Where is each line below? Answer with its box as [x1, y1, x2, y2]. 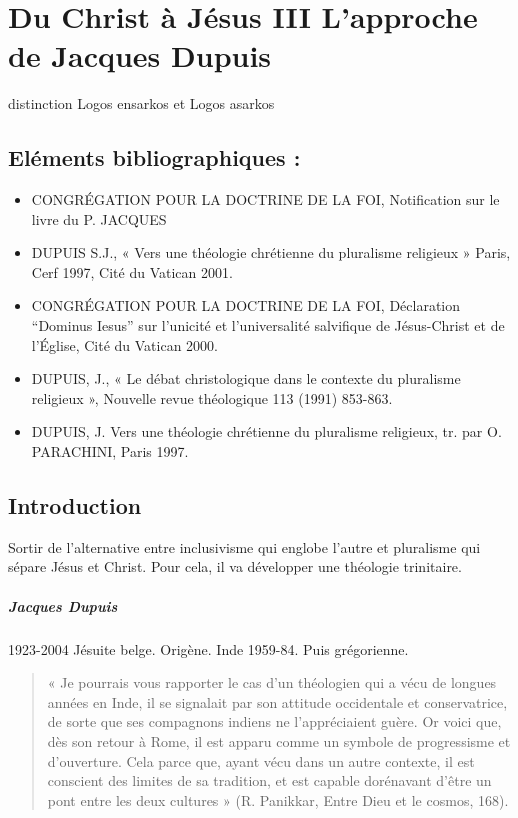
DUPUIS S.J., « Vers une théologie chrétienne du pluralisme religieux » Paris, [31, 242, 511, 263]
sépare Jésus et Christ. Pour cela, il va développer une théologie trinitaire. [8, 556, 462, 577]
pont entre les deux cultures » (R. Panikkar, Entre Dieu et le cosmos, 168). [47, 789, 509, 810]
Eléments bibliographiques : [8, 142, 301, 173]
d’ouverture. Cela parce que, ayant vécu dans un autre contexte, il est [47, 750, 475, 771]
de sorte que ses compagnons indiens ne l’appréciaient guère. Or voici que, [47, 711, 502, 732]
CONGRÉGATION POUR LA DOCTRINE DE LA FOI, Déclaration [31, 295, 461, 316]
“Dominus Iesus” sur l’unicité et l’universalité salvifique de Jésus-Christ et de [31, 315, 505, 336]
